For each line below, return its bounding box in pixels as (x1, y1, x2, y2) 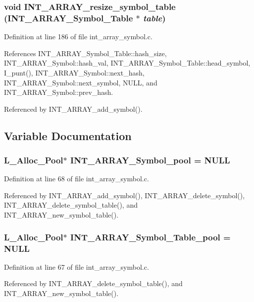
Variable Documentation (4, 128, 132, 143)
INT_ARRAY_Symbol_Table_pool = (70, 230, 231, 243)
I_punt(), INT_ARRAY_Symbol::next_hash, (4, 67, 145, 77)
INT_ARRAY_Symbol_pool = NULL (70, 154, 230, 166)
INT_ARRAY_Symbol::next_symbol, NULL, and (4, 77, 157, 87)
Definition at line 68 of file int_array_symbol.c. (4, 173, 149, 184)
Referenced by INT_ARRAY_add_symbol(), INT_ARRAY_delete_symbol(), (4, 190, 245, 200)
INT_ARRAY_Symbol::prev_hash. (4, 87, 113, 97)
